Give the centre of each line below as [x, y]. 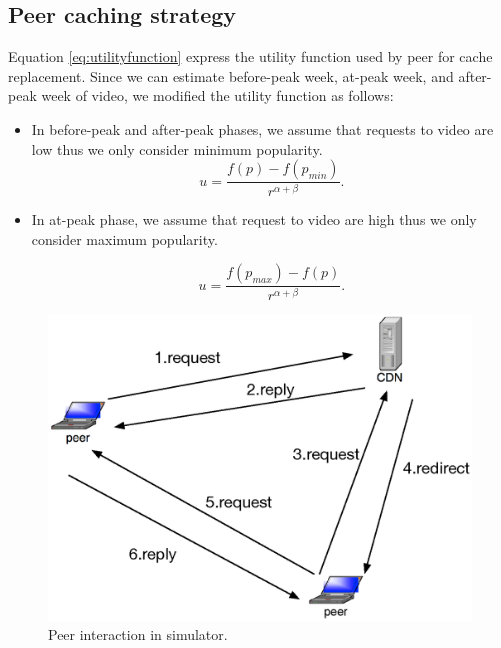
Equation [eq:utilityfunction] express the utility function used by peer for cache [250, 56]
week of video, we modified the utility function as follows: [217, 95]
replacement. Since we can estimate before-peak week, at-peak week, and [231, 75]
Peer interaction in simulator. [138, 634]
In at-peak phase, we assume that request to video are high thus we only [254, 219]
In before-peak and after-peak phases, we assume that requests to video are [262, 128]
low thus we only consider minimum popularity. [177, 148]
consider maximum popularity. [124, 238]
